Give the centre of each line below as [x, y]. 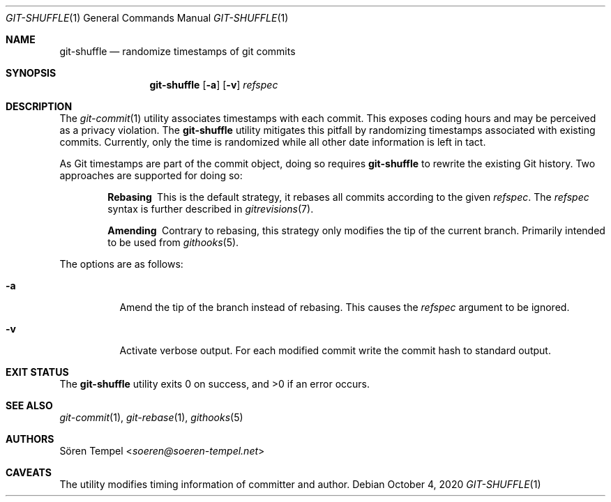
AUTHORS [30, 439]
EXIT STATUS [37, 372]
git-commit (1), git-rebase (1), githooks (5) [151, 417]
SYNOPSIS [31, 73]
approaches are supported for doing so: [151, 175]
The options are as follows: [121, 264]
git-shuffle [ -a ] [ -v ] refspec [214, 85]
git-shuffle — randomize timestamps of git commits [178, 51]
